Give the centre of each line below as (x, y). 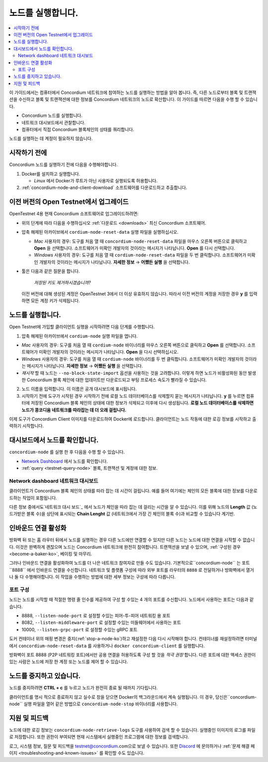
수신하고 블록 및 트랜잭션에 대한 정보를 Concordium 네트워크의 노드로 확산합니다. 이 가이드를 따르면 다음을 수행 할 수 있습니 (138, 99)
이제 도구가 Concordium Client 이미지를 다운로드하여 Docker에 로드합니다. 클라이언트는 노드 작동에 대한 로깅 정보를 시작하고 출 (133, 419)
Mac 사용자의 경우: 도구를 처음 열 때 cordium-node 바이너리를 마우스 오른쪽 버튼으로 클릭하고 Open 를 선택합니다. (134, 345)
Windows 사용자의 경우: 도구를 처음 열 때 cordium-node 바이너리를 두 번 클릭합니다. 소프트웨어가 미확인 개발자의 (133, 359)
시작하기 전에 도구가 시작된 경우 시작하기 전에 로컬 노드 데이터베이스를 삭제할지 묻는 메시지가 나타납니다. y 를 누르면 (133, 396)
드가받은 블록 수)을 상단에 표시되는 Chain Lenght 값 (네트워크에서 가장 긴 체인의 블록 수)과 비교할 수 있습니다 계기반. (122, 514)
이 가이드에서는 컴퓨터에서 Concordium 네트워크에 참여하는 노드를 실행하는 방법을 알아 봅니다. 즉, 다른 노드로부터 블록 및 (126, 92)
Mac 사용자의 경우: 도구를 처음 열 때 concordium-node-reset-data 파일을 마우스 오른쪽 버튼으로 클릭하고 (141, 241)
